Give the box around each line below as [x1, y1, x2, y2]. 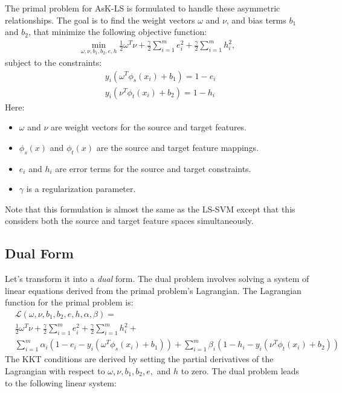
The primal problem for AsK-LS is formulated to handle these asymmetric [5, 2, 280, 14]
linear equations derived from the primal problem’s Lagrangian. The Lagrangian [5, 284, 302, 296]
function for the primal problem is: [5, 296, 134, 308]
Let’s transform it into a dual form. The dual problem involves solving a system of [5, 272, 309, 285]
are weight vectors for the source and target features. [51, 121, 247, 133]
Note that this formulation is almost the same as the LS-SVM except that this [5, 202, 295, 215]
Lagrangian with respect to [5, 364, 105, 377]
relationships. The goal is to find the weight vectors [5, 13, 195, 26]
